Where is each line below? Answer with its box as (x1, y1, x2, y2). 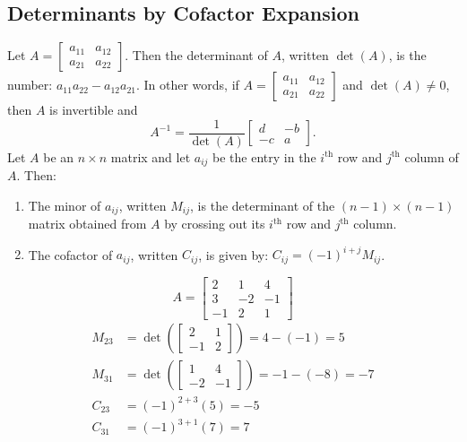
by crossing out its (164, 214, 265, 233)
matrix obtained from (28, 214, 147, 233)
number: (7, 75, 53, 94)
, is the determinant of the (190, 195, 335, 214)
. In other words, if (135, 75, 239, 94)
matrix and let (110, 147, 191, 166)
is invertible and (49, 100, 138, 119)
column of (404, 147, 459, 166)
